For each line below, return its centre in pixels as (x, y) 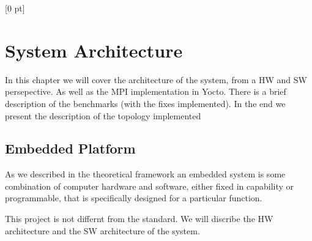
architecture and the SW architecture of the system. (102, 230)
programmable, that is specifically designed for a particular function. (134, 198)
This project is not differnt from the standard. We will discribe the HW (139, 219)
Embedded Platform (70, 148)
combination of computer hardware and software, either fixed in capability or (150, 186)
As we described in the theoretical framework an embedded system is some (145, 174)
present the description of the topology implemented (103, 115)
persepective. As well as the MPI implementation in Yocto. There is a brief (146, 91)
